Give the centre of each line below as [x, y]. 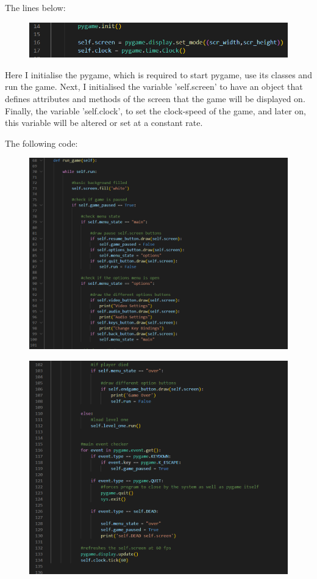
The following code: [41, 143]
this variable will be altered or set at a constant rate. [104, 123]
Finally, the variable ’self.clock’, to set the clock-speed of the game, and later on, [155, 110]
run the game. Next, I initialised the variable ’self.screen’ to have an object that [154, 87]
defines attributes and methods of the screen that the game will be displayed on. [155, 98]
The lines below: [35, 7]
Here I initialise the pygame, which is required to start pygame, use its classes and [158, 74]
